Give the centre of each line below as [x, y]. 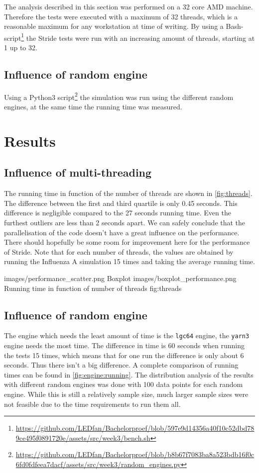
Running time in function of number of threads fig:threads [93, 288]
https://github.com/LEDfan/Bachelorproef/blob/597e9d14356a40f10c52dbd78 [135, 428]
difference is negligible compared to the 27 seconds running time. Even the [118, 213]
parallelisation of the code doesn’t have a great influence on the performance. [122, 232]
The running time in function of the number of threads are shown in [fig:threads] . [128, 193]
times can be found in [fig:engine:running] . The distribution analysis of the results [129, 374]
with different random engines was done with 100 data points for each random [124, 384]
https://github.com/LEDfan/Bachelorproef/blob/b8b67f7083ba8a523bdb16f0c [135, 454]
